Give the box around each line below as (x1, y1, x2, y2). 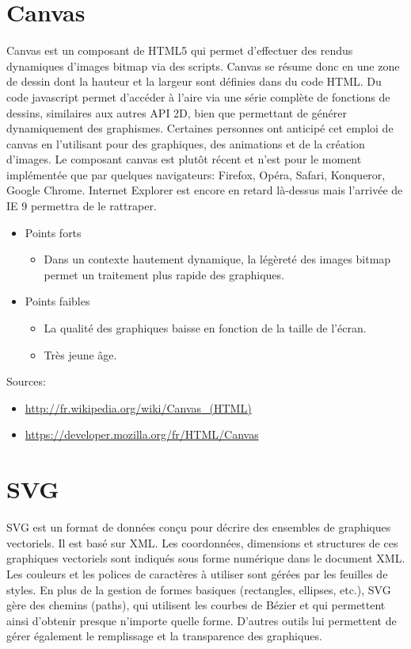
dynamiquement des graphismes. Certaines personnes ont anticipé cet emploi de (6, 120, 394, 136)
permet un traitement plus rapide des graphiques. (44, 266, 284, 282)
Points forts (25, 224, 82, 240)
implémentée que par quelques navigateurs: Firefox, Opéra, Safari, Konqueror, (6, 166, 386, 182)
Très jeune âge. (44, 346, 117, 363)
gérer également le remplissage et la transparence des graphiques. (6, 628, 322, 644)
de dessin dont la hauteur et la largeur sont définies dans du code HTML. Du (6, 73, 382, 90)
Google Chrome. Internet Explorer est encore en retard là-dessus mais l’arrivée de (6, 182, 403, 198)
